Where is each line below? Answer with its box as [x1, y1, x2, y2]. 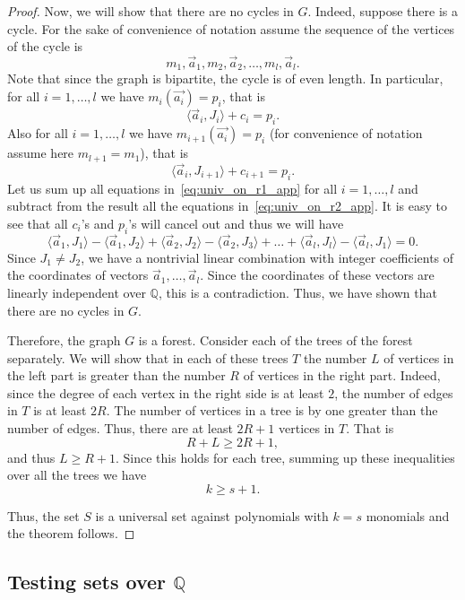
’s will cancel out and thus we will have [128, 213, 344, 232]
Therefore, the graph [7, 331, 121, 350]
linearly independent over [7, 283, 146, 301]
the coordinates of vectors [7, 265, 149, 284]
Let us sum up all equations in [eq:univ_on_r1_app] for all [7, 178, 338, 197]
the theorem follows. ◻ [7, 524, 135, 543]
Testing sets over [7, 568, 167, 596]
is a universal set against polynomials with [95, 506, 329, 525]
